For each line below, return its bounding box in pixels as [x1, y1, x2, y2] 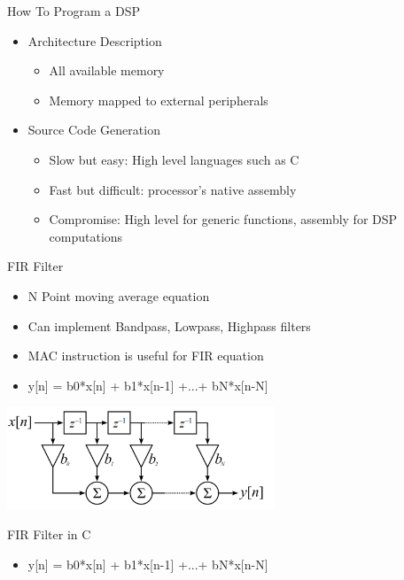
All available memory [49, 61, 165, 80]
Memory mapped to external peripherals [49, 90, 268, 109]
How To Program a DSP [7, 2, 140, 19]
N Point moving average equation [27, 286, 210, 305]
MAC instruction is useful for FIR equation [27, 346, 264, 365]
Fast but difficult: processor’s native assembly [49, 180, 297, 198]
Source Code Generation [27, 120, 160, 139]
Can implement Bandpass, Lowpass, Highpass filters [27, 316, 311, 335]
